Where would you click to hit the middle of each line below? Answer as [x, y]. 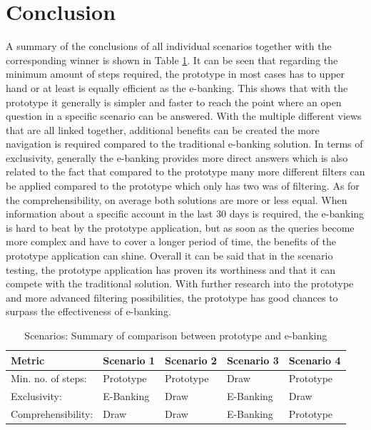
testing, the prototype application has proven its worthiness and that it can [171, 269]
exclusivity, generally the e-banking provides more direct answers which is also [177, 157]
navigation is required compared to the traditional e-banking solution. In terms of [184, 144]
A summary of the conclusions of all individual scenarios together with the [169, 46]
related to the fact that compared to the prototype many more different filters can [185, 172]
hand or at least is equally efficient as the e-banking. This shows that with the [177, 87]
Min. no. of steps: [49, 378]
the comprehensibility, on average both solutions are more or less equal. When [177, 199]
